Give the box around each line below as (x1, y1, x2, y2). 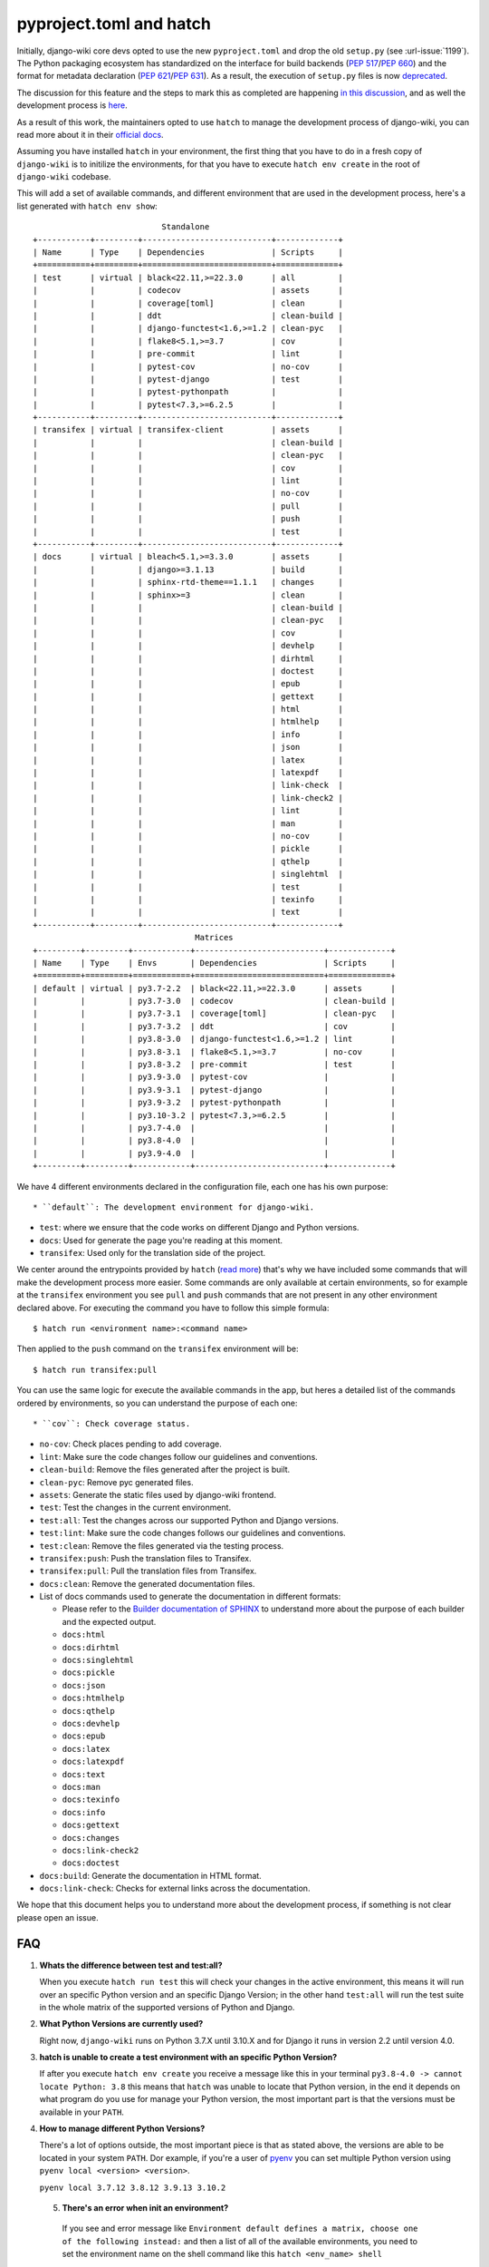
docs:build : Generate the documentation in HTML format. (39, 1870, 262, 1881)
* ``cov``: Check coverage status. (33, 1419, 191, 1428)
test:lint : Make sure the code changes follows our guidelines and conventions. (39, 1528, 346, 1539)
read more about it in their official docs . (16, 129, 164, 140)
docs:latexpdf (62, 1756, 125, 1767)
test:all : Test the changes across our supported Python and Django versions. (39, 1514, 340, 1525)
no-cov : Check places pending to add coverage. (39, 1438, 222, 1450)
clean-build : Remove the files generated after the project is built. (39, 1464, 291, 1475)
